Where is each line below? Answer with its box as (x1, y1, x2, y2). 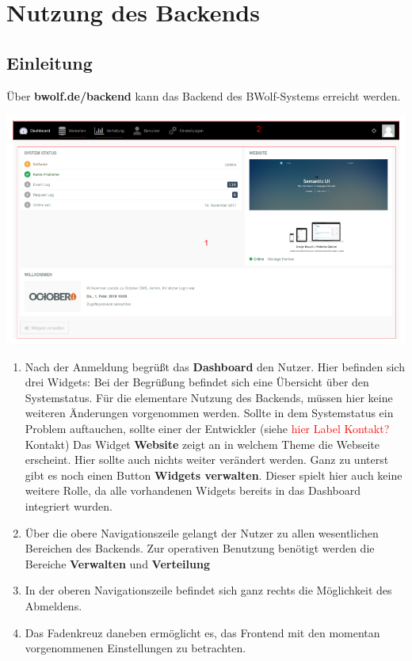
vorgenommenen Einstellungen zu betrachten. (25, 640, 246, 656)
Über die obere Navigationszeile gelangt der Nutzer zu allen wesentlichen (25, 524, 379, 541)
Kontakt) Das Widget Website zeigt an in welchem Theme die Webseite (25, 435, 380, 452)
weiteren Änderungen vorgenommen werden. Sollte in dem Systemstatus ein (25, 405, 394, 421)
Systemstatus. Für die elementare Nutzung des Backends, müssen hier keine (25, 389, 393, 405)
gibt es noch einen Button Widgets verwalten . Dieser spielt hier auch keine (25, 466, 402, 483)
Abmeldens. (25, 597, 82, 614)
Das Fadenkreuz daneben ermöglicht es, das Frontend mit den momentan (25, 624, 380, 640)
